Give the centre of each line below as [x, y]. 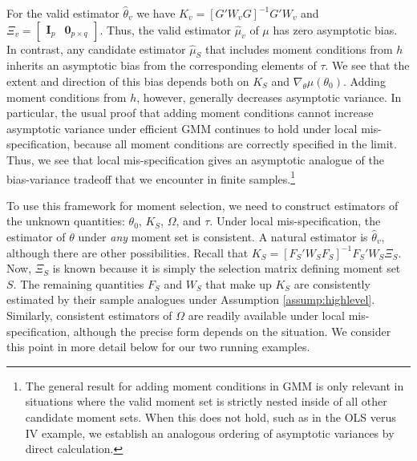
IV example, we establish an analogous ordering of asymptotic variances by [210, 433]
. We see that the [367, 65]
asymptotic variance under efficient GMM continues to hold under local [182, 128]
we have [156, 13]
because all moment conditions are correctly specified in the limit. [235, 144]
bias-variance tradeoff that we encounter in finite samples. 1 [151, 177]
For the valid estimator [63, 13]
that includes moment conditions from [299, 49]
